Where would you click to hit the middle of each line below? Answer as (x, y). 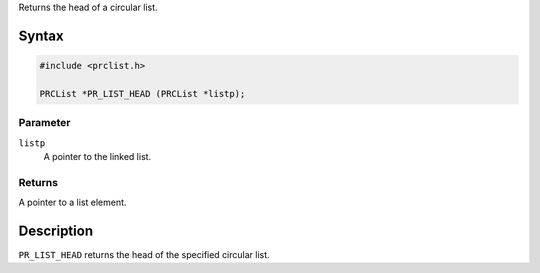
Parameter (44, 123)
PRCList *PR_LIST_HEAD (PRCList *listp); (142, 93)
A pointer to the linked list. (97, 156)
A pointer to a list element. (72, 202)
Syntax (41, 35)
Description (56, 230)
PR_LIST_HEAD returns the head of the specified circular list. (144, 254)
